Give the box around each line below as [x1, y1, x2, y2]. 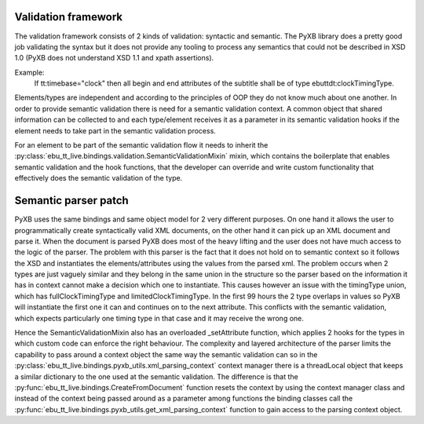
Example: [14, 68, 45, 77]
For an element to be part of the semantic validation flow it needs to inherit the [14, 141, 269, 150]
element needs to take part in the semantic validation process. [14, 126, 216, 135]
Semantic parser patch [14, 194, 129, 207]
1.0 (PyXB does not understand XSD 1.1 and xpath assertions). [14, 53, 214, 63]
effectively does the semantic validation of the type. [14, 174, 183, 183]
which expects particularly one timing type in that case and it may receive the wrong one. [14, 313, 304, 323]
